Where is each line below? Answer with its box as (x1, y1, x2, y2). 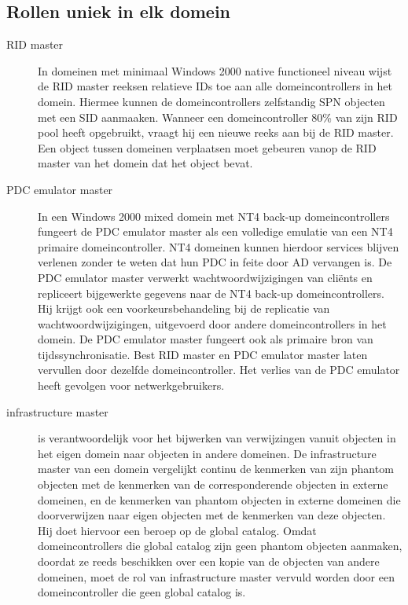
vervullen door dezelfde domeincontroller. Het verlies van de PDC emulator (38, 361, 400, 378)
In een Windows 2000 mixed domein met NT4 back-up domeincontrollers (38, 207, 390, 224)
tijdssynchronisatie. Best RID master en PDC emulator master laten (38, 346, 368, 362)
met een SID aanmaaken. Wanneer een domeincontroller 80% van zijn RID (38, 108, 398, 125)
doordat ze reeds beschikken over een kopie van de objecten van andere (38, 553, 380, 570)
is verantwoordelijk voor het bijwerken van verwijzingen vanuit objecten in (38, 430, 396, 446)
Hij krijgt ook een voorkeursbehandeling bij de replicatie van (38, 300, 330, 317)
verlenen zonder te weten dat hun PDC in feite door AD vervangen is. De (38, 254, 392, 270)
